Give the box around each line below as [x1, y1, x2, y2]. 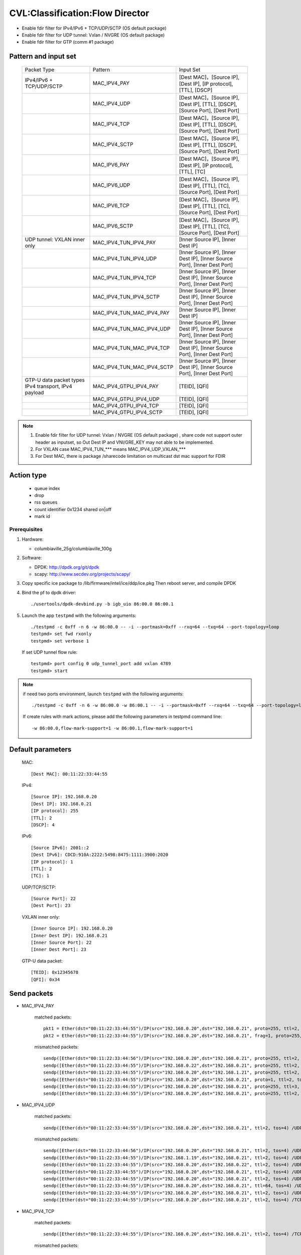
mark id [34, 514, 50, 520]
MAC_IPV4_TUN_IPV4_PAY [92, 239, 156, 246]
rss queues [34, 499, 58, 506]
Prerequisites [9, 526, 43, 533]
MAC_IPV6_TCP [92, 202, 130, 209]
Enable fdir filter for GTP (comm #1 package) [22, 39, 114, 45]
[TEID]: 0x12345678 [31, 969, 79, 975]
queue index [34, 485, 60, 491]
